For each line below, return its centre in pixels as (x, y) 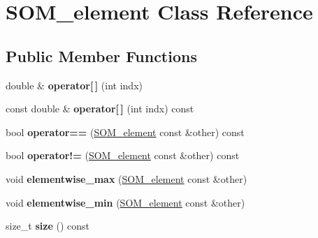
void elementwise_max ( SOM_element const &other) (127, 178)
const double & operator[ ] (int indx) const (100, 109)
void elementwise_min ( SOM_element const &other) (125, 202)
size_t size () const (48, 226)
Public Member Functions (101, 55)
